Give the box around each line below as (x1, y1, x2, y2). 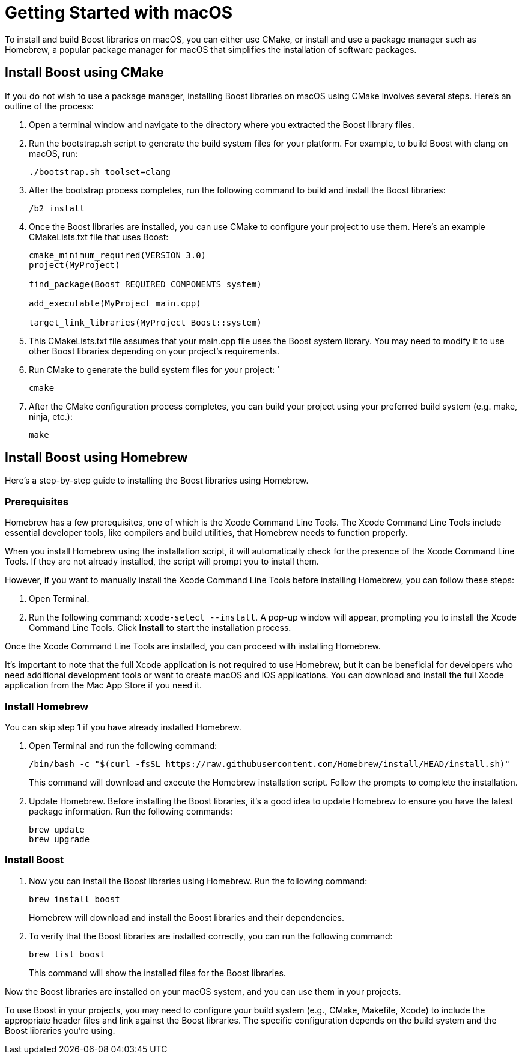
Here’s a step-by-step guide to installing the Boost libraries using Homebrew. (5, 475, 309, 486)
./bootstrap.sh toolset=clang (29, 166, 171, 177)
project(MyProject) (29, 259, 120, 270)
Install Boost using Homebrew (5, 450, 188, 466)
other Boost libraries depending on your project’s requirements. (29, 345, 280, 356)
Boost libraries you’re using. (5, 1025, 115, 1036)
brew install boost (29, 894, 120, 904)
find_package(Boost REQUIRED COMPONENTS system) (29, 279, 262, 289)
